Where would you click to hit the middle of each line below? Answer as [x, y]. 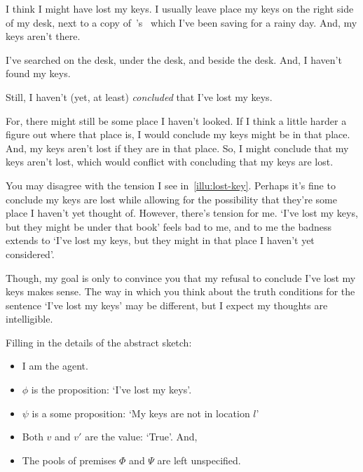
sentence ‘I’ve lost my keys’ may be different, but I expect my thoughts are [167, 305]
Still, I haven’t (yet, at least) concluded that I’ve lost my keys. [139, 96]
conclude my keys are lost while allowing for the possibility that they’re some [171, 199]
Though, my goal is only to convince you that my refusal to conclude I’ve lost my [181, 277]
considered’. [30, 254]
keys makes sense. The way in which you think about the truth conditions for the [180, 291]
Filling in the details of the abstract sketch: [99, 342]
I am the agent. [55, 366]
